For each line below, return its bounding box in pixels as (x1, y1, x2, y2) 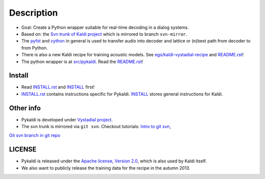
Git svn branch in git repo (9, 133, 61, 138)
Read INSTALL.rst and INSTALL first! (21, 84, 95, 90)
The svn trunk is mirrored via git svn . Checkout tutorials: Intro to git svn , (21, 124, 171, 130)
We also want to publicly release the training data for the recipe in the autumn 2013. (21, 165, 191, 171)
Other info (9, 104, 41, 112)
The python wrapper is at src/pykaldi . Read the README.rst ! (21, 59, 143, 65)
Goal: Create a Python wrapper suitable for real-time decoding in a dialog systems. (21, 24, 189, 30)
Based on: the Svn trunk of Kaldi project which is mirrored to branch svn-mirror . (21, 31, 187, 37)
